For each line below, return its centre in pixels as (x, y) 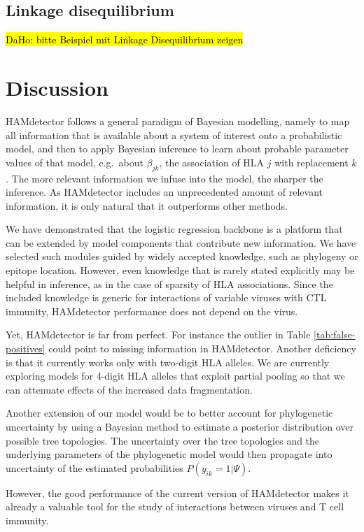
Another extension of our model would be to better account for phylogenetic (169, 413)
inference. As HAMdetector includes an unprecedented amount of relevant (164, 192)
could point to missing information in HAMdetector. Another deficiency (202, 348)
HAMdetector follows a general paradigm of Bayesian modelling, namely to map (178, 121)
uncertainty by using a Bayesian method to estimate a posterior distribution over (180, 426)
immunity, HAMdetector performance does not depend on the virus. (152, 311)
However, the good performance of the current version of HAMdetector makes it (177, 493)
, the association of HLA (212, 162)
